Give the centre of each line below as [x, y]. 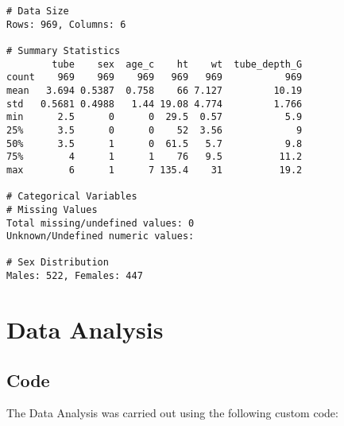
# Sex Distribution [58, 263]
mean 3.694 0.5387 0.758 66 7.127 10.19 [155, 90]
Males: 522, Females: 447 [75, 276]
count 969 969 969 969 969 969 [155, 77]
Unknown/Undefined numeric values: [100, 236]
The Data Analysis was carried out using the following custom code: [172, 413]
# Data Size [38, 11]
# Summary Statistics [64, 50]
